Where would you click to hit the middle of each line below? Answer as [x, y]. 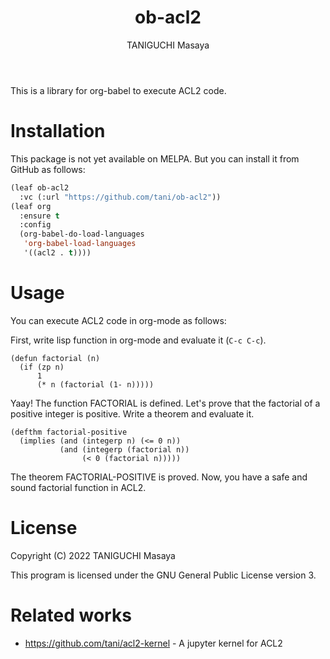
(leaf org [31, 206]
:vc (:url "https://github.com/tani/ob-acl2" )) [120, 197]
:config [35, 225]
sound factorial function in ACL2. [78, 487]
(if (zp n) [42, 367]
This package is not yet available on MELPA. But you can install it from [155, 158]
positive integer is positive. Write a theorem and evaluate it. [132, 413]
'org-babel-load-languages [80, 244]
